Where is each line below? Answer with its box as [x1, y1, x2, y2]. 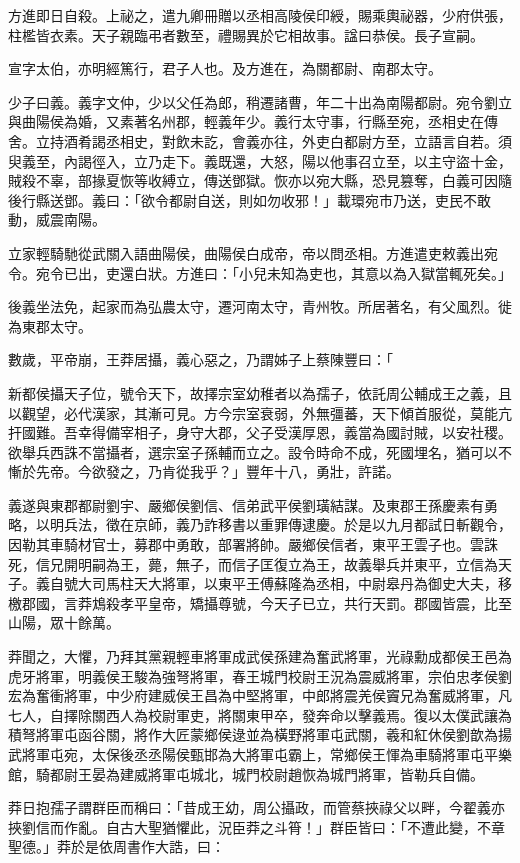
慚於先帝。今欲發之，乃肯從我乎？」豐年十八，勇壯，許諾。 [8, 461, 400, 482]
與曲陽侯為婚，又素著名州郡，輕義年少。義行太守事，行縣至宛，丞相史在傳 [8, 111, 498, 132]
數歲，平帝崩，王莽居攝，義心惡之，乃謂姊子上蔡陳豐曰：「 [8, 349, 393, 370]
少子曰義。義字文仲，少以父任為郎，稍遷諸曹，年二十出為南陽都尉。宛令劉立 [8, 91, 512, 112]
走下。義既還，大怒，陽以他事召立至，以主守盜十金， [161, 150, 512, 171]
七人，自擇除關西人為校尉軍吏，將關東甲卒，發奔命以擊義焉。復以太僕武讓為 [8, 704, 512, 725]
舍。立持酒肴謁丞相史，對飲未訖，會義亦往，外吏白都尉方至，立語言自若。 [8, 130, 498, 151]
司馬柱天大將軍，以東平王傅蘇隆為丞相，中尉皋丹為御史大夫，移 [91, 573, 512, 594]
